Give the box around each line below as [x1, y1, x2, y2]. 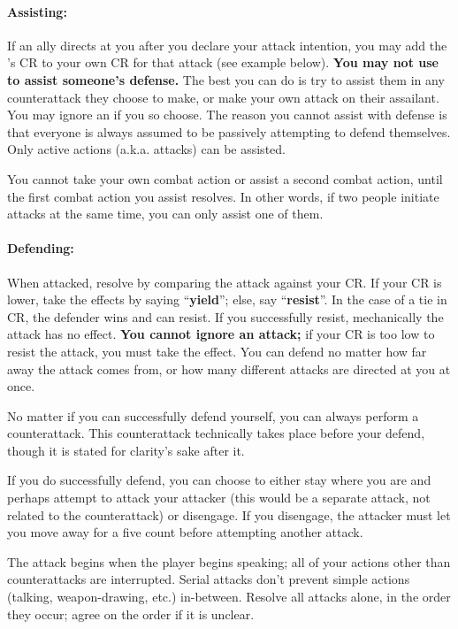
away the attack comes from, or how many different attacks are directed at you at [7, 359, 451, 378]
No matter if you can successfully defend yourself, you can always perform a [7, 406, 419, 425]
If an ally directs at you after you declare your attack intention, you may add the [7, 35, 447, 54]
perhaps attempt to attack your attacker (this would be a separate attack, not [7, 488, 431, 507]
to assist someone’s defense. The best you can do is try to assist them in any [7, 70, 445, 88]
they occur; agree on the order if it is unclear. [7, 604, 255, 623]
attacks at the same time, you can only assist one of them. [7, 204, 324, 223]
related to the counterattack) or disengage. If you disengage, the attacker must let [7, 505, 451, 524]
